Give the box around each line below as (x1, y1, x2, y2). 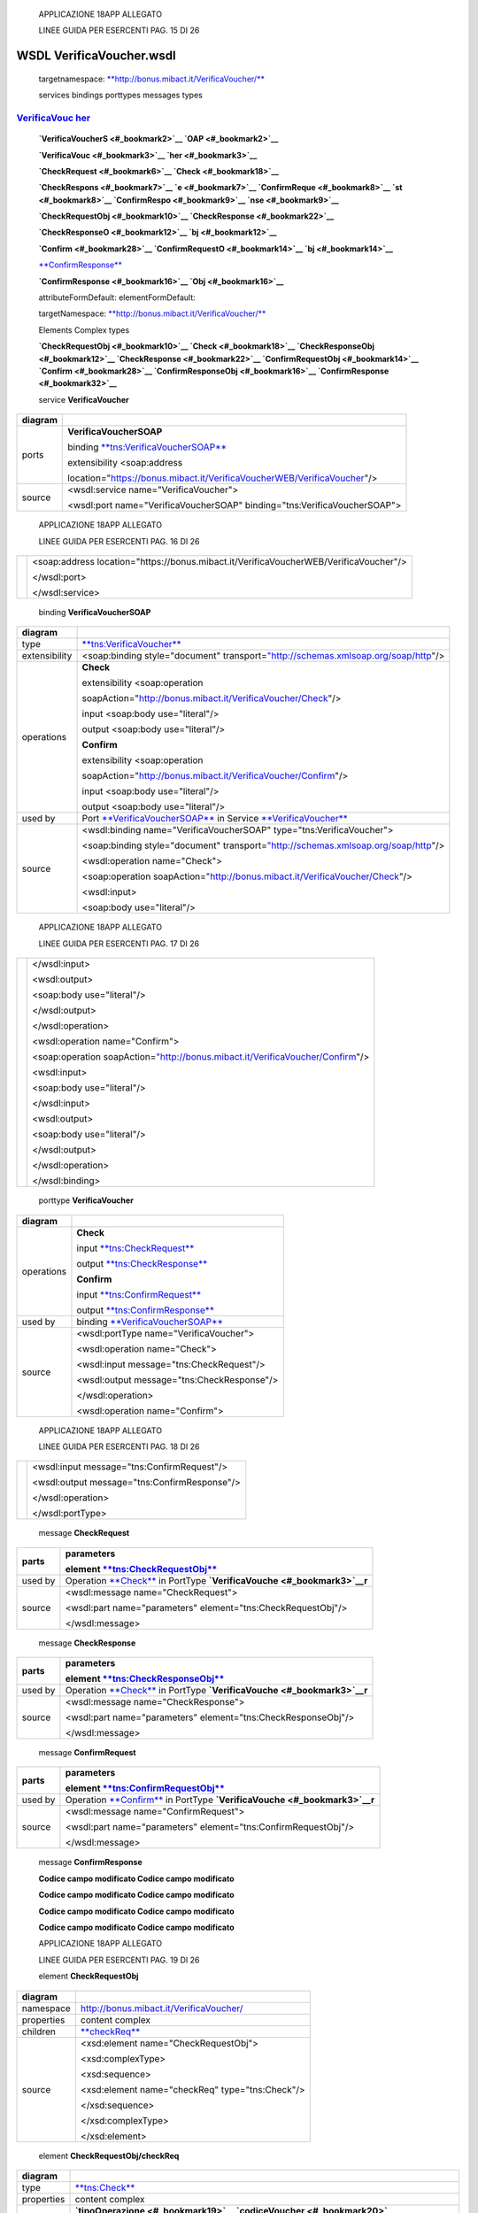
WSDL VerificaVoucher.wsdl (16, 49, 176, 64)
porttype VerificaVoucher (38, 1195, 135, 1206)
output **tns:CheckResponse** (76, 1257, 208, 1269)
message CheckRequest (38, 1528, 130, 1538)
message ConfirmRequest (38, 1747, 136, 1758)
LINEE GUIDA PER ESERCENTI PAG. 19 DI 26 (38, 1955, 200, 1965)
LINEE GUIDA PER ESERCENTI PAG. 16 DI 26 (38, 536, 200, 546)
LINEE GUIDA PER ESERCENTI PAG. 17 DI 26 (38, 938, 199, 949)
